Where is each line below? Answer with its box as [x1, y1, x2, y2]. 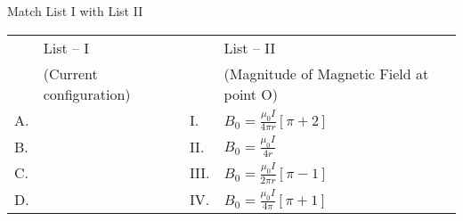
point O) [223, 83, 279, 104]
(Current [43, 62, 98, 84]
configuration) [43, 83, 131, 104]
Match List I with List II [7, 2, 143, 20]
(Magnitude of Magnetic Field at [223, 62, 429, 84]
